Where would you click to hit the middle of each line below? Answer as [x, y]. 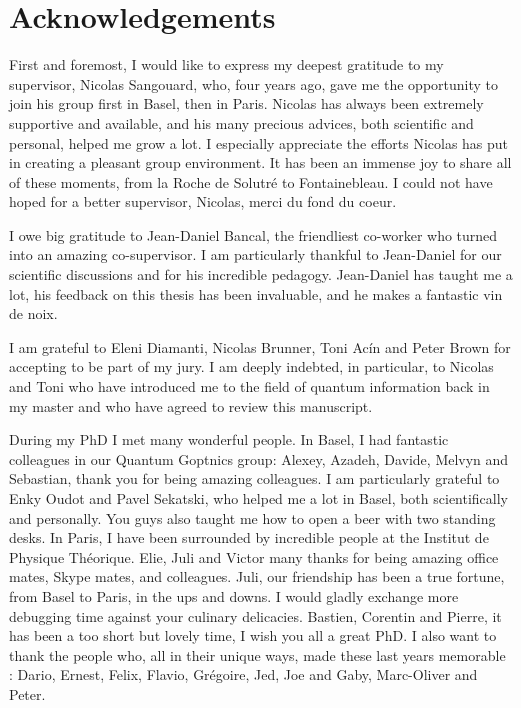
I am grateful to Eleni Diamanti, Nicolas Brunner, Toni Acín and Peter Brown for [260, 346]
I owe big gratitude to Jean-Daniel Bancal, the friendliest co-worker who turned [253, 234]
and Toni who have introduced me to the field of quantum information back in [249, 386]
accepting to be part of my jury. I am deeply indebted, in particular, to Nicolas [251, 366]
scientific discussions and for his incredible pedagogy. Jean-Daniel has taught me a [261, 274]
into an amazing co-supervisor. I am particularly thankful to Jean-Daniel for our [255, 254]
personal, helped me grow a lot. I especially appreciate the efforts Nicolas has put [259, 142]
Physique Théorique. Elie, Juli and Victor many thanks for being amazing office [254, 556]
